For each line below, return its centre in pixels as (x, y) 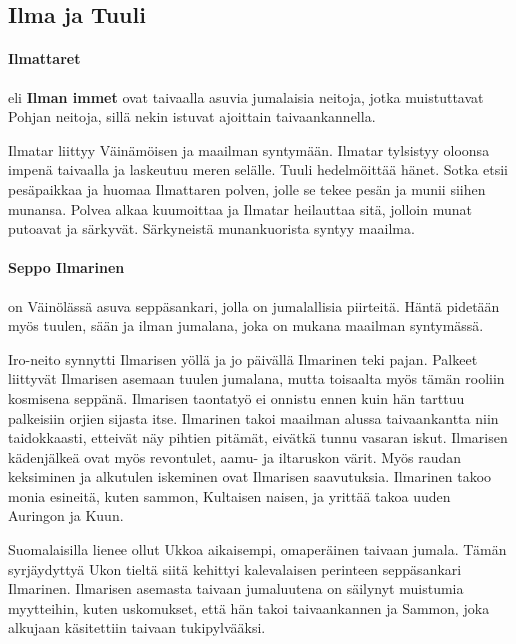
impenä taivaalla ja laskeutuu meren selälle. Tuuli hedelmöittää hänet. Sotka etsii (258, 169)
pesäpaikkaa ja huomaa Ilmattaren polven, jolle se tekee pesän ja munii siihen (247, 188)
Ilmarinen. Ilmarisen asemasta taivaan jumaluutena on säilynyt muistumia (236, 588)
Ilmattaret (44, 58)
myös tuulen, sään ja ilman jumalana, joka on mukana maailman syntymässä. (246, 325)
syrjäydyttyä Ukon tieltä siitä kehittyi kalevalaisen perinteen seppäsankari (235, 568)
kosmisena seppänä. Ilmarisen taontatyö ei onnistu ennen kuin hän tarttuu (236, 397)
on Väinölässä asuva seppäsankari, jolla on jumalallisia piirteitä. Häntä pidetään (254, 305)
